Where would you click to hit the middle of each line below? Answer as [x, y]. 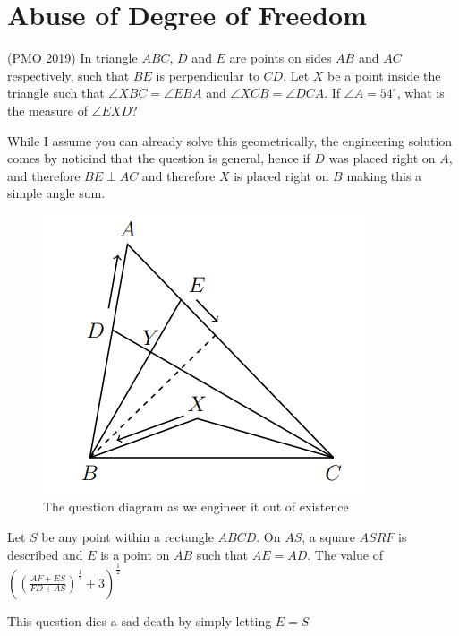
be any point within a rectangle [127, 537]
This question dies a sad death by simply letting [140, 620]
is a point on [135, 554]
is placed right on [281, 175]
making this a [384, 175]
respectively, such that [68, 75]
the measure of [47, 110]
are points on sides [280, 58]
